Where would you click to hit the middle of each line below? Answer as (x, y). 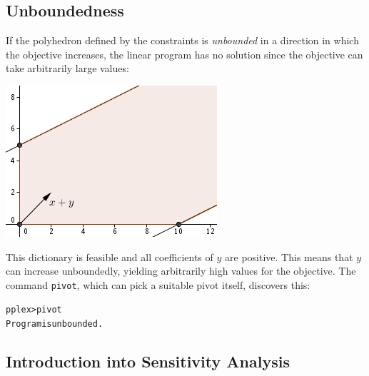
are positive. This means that (289, 256)
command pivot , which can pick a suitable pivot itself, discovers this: (158, 284)
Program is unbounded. (55, 324)
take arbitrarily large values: (67, 68)
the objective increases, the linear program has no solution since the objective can (184, 54)
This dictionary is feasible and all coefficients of (110, 256)
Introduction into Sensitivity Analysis (148, 361)
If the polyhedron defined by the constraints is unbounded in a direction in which (182, 40)
